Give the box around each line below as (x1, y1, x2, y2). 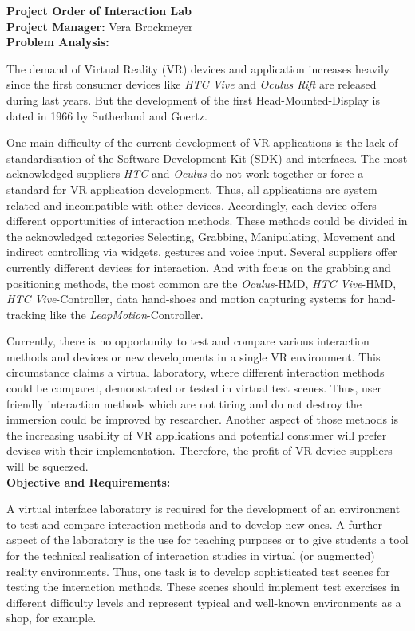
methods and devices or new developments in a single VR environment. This (6, 348, 381, 365)
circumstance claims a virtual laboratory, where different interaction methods (6, 364, 385, 381)
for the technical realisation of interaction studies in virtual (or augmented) (6, 547, 375, 563)
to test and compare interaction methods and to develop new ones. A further (6, 515, 382, 532)
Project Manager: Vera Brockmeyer (6, 18, 193, 34)
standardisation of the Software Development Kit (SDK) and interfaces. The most (6, 149, 408, 166)
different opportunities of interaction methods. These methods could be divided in (6, 212, 408, 229)
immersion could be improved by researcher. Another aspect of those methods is (6, 411, 399, 428)
